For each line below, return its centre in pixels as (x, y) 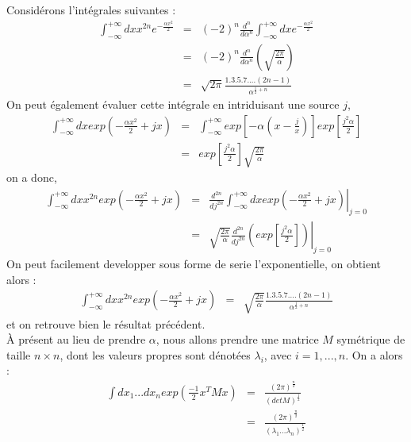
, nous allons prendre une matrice (237, 339)
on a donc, (32, 177)
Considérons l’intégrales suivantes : (91, 10)
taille (19, 354)
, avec (278, 354)
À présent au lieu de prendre (76, 339)
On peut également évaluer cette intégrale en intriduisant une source (173, 104)
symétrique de (371, 339)
